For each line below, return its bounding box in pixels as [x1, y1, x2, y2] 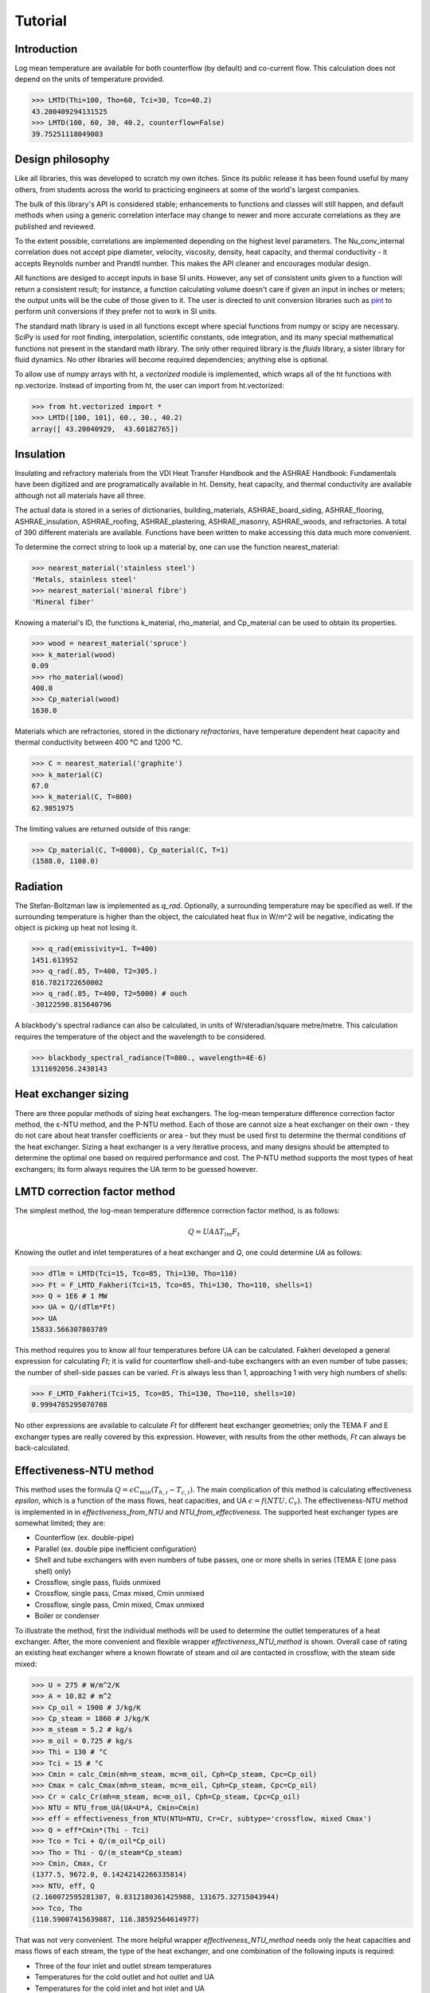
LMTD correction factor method [14, 1185, 175, 1199]
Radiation [14, 879, 64, 893]
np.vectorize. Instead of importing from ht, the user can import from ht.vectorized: [14, 380, 284, 390]
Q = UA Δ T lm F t [188, 1227, 240, 1238]
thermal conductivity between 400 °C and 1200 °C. [14, 737, 183, 747]
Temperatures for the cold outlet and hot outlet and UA [34, 1972, 215, 1982]
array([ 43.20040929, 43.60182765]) [31, 424, 179, 434]
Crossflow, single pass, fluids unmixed [34, 1578, 161, 1587]
